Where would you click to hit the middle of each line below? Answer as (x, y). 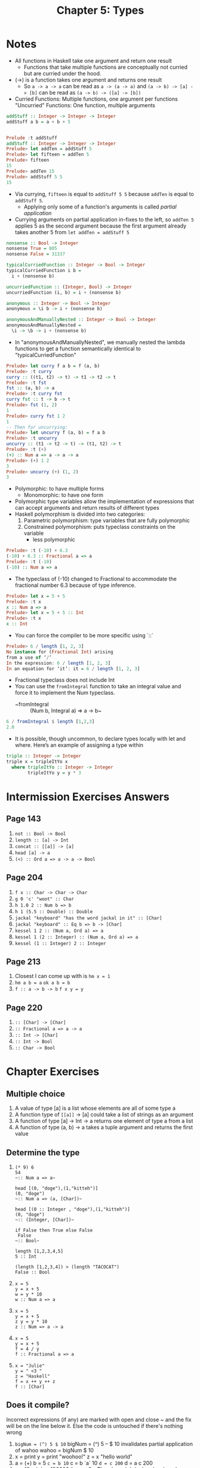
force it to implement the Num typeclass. (65, 693)
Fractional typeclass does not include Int (65, 680)
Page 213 (24, 962)
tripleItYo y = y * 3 (55, 773)
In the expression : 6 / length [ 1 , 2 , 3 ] (59, 663)
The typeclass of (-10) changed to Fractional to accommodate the (96, 579)
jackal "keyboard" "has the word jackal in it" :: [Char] (88, 918)
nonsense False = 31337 (36, 254)
